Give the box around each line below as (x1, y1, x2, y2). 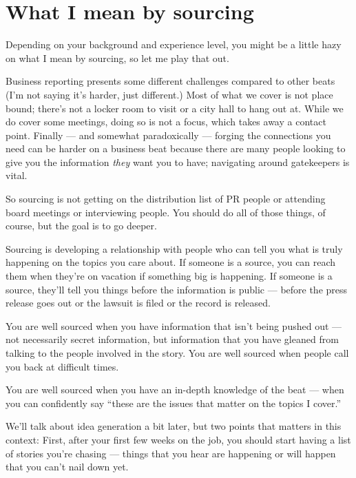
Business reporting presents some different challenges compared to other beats (6, 74, 335, 88)
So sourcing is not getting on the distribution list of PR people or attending (6, 191, 326, 206)
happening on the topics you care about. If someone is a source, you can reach (6, 255, 336, 269)
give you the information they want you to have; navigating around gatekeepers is (6, 154, 350, 169)
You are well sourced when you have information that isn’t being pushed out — (6, 318, 342, 333)
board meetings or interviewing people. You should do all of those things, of (6, 205, 326, 219)
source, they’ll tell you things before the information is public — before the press (6, 282, 348, 296)
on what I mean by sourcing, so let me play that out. (6, 50, 229, 65)
